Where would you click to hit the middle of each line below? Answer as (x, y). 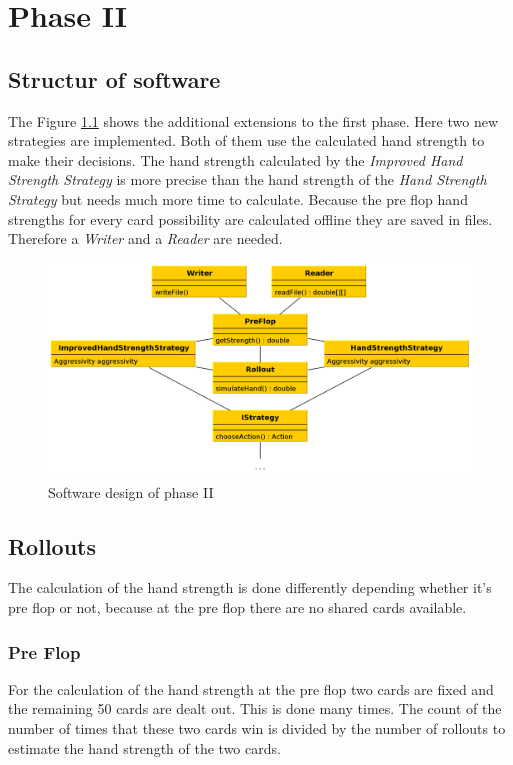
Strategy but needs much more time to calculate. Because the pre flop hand (238, 198)
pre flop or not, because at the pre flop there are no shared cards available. (237, 607)
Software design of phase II (131, 491)
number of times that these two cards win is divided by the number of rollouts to (257, 728)
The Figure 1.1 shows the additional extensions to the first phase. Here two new (253, 120)
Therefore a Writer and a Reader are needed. (145, 238)
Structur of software (114, 78)
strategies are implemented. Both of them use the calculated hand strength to (246, 140)
